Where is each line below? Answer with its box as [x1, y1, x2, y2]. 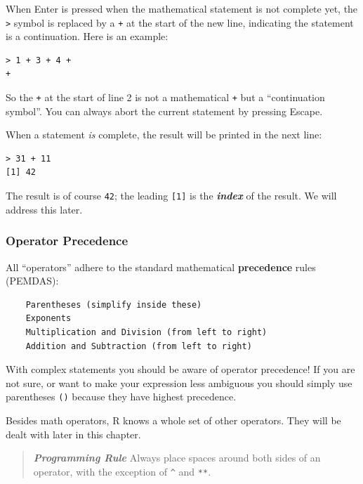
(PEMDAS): [6, 273, 59, 288]
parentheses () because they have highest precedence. [6, 389, 237, 404]
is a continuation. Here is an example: [6, 29, 169, 44]
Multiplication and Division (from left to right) [25, 327, 268, 337]
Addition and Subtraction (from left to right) [25, 341, 252, 351]
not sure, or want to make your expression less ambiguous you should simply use [6, 375, 352, 390]
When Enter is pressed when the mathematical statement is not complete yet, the [6, 1, 358, 15]
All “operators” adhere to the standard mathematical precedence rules [6, 259, 316, 274]
